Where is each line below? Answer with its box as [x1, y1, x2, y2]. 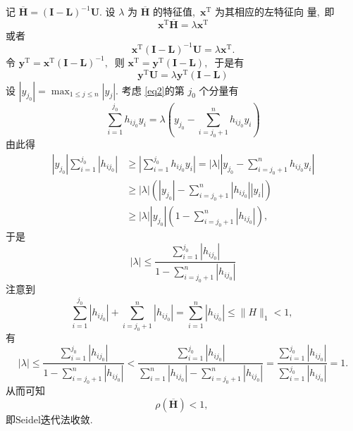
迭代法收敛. [40, 411, 93, 426]
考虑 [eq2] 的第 [121, 82, 185, 97]
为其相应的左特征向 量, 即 [214, 4, 335, 18]
